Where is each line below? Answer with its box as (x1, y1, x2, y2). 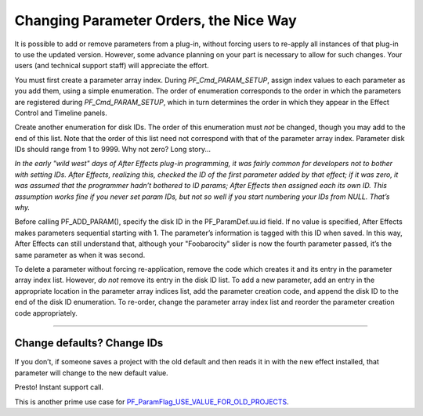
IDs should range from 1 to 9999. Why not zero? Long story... (14, 145, 211, 154)
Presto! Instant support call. (14, 382, 104, 392)
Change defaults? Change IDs (14, 337, 164, 350)
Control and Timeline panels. (14, 108, 107, 118)
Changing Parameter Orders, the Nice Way (14, 12, 297, 29)
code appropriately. (14, 308, 78, 317)
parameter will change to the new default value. (14, 368, 168, 378)
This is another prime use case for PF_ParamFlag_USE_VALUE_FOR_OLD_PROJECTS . (14, 396, 289, 407)
